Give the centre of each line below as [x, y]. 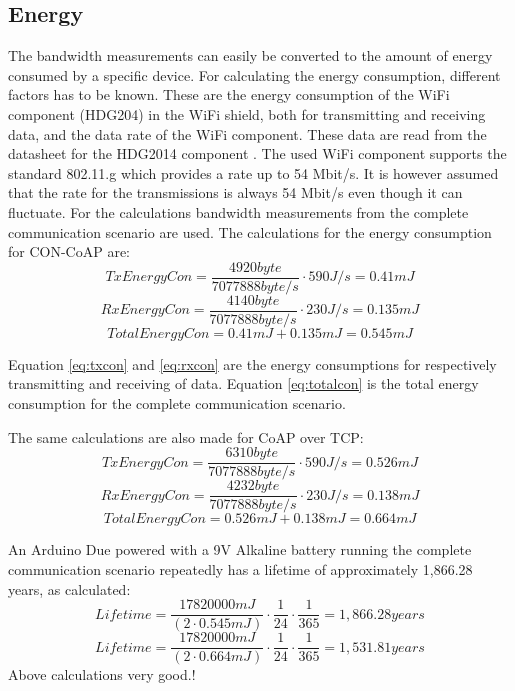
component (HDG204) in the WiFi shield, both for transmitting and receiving [247, 113]
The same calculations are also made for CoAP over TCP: [186, 436]
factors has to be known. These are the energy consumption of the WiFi [229, 94]
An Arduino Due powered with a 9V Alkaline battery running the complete [240, 549]
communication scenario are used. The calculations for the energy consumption [250, 231]
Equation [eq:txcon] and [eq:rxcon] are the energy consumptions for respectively [252, 363]
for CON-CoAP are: [69, 251]
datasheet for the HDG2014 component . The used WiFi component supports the [257, 153]
